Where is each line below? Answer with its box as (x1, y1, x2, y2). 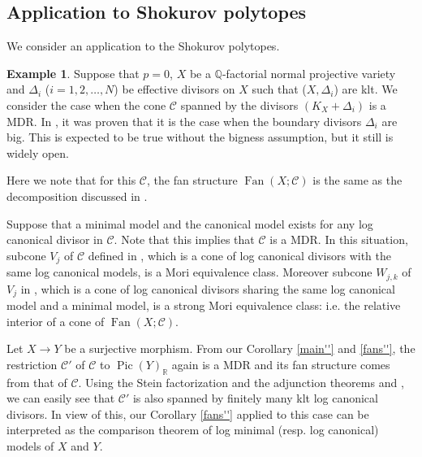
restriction (6, 355, 58, 372)
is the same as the (312, 172, 403, 189)
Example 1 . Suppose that (6, 64, 140, 81)
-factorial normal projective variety (222, 64, 396, 81)
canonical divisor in (6, 231, 103, 248)
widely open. (6, 144, 70, 161)
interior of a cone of (6, 312, 105, 329)
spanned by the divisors (180, 96, 299, 113)
